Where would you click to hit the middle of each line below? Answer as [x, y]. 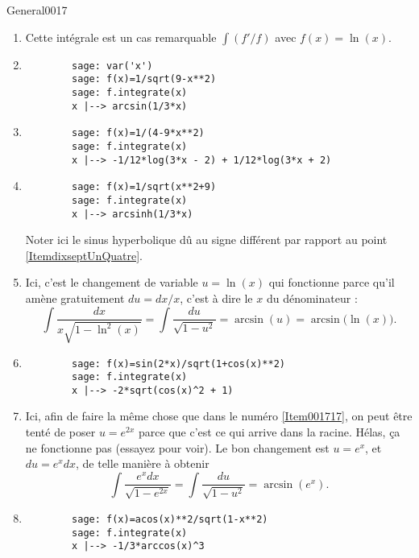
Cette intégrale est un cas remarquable [121, 37]
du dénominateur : [312, 298]
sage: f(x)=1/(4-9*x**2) [138, 133]
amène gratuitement [75, 298]
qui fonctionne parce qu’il [332, 282]
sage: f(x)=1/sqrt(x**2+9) [144, 187]
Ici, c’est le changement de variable [112, 282]
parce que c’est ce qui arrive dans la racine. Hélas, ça [270, 432]
